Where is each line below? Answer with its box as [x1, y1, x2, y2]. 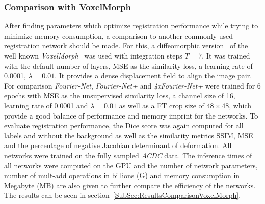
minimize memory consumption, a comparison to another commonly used [4, 30, 233, 41]
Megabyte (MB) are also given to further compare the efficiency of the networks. [4, 180, 256, 190]
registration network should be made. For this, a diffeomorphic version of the [4, 40, 248, 51]
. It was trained [202, 50, 250, 61]
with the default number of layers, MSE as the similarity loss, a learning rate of [4, 60, 253, 71]
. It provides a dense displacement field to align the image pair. [55, 70, 252, 81]
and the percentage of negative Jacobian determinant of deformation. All [4, 140, 232, 151]
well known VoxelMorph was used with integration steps [4, 50, 182, 61]
